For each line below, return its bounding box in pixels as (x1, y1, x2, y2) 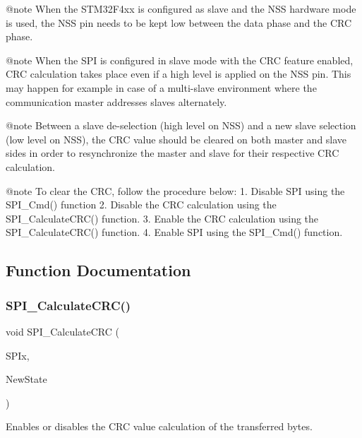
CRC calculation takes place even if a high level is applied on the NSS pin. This (6, 66, 351, 81)
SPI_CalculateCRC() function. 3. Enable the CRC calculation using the (6, 211, 319, 225)
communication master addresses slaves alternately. (6, 94, 227, 109)
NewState (6, 372, 47, 386)
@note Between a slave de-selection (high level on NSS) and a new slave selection (6, 118, 356, 133)
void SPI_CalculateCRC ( (6, 324, 119, 338)
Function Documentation (6, 259, 191, 281)
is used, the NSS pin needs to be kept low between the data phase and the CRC (6, 15, 352, 30)
